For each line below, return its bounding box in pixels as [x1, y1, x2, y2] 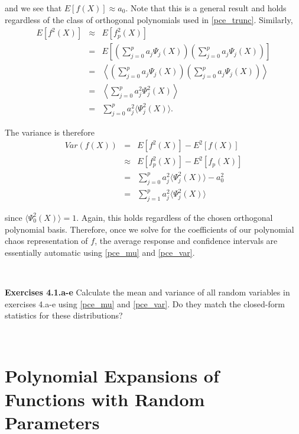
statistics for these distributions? [5, 309, 123, 322]
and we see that [5, 2, 62, 14]
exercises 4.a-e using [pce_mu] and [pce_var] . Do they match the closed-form [5, 297, 285, 310]
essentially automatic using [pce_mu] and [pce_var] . [5, 246, 195, 258]
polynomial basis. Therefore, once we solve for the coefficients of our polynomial [5, 223, 294, 235]
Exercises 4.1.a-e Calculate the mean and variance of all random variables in [5, 285, 290, 298]
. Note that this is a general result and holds [125, 2, 287, 14]
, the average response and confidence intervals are [95, 234, 278, 247]
